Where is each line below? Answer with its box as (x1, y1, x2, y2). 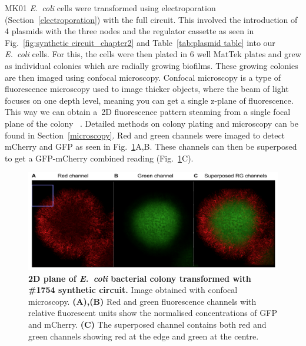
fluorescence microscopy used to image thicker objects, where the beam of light (5, 83, 289, 95)
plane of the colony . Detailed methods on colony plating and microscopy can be (5, 117, 298, 129)
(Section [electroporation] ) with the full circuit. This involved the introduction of (5, 13, 298, 25)
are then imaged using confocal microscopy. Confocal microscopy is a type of (5, 71, 281, 83)
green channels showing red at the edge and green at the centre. (28, 329, 259, 342)
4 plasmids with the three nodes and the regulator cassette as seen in (5, 25, 254, 37)
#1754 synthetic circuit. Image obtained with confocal (28, 284, 238, 296)
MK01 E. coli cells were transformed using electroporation (5, 2, 216, 14)
